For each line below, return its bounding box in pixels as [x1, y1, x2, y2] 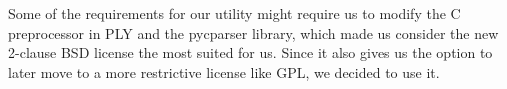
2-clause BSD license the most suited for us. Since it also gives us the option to [8, 42, 493, 63]
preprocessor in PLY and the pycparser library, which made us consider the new [8, 22, 499, 43]
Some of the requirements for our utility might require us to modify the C [8, 3, 461, 23]
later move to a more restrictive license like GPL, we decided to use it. [8, 61, 440, 82]
